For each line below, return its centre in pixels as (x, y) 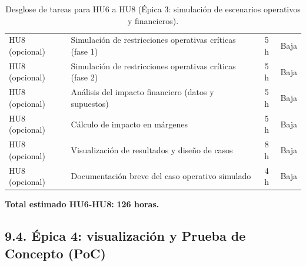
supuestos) (90, 103)
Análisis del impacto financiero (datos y (142, 92)
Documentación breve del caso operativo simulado (161, 176)
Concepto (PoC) (55, 253)
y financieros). (153, 20)
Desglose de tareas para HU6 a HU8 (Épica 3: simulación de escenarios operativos (153, 9)
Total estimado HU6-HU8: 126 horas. (82, 204)
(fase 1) (84, 51)
